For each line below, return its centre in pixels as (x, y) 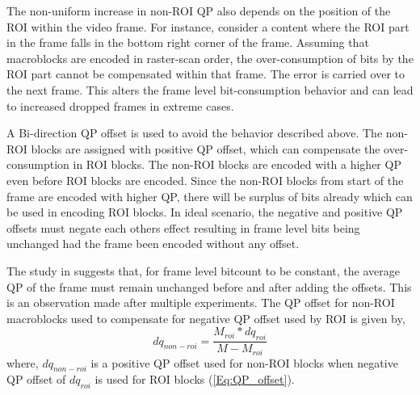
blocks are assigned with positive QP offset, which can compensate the (206, 148)
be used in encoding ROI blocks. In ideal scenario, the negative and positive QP (205, 212)
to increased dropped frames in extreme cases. (120, 105)
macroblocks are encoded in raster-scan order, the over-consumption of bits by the (210, 58)
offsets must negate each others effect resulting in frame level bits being (183, 227)
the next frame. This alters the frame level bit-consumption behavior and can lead (210, 89)
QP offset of (36, 379)
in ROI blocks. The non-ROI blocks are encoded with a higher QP (237, 164)
